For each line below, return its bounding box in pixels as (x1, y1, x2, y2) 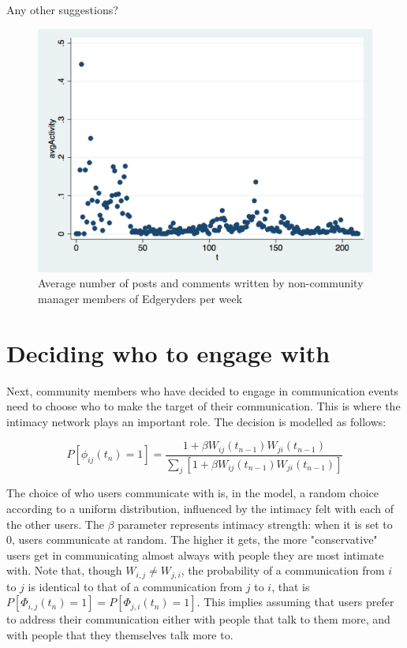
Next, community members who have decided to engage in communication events (6, 382, 399, 399)
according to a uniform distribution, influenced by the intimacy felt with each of (6, 500, 394, 517)
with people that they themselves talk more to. (6, 627, 233, 643)
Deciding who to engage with (6, 336, 330, 369)
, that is (271, 578, 310, 594)
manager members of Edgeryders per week (38, 290, 243, 306)
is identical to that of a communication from (28, 578, 243, 594)
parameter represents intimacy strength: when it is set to (118, 515, 393, 532)
